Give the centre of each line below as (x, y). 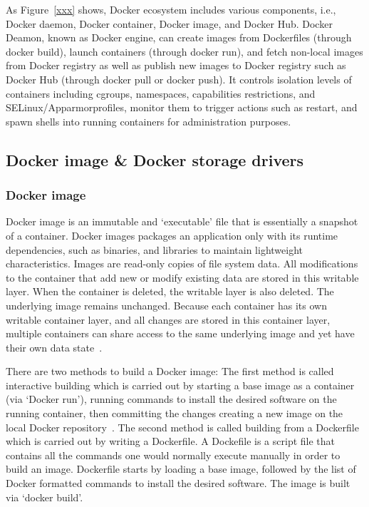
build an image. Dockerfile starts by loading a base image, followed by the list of (181, 469)
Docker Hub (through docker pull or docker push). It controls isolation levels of (179, 79)
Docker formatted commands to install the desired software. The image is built (178, 483)
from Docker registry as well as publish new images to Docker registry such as (176, 65)
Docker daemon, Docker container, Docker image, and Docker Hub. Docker (169, 23)
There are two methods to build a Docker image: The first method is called (170, 371)
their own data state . (54, 347)
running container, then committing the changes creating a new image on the (175, 413)
